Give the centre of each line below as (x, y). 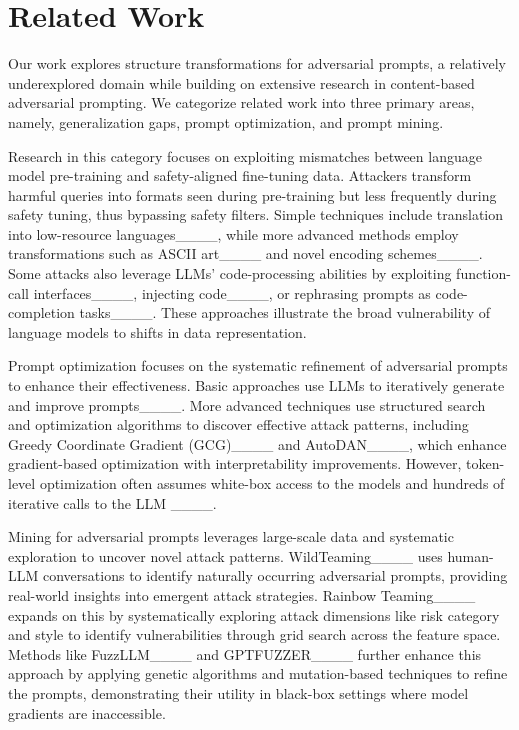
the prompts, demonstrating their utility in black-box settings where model (238, 692)
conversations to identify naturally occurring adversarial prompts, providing (275, 575)
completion (41, 312)
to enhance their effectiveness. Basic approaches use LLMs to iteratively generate (256, 385)
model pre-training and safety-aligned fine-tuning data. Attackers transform (240, 175)
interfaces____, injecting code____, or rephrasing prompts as (232, 292)
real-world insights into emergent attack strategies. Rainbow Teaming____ (242, 594)
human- (470, 555)
